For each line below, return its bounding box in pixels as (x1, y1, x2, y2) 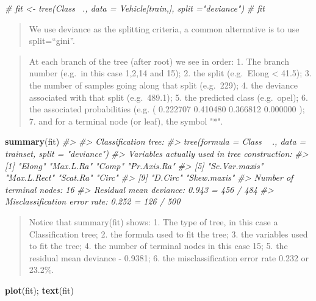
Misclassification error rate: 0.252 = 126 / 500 (5, 195, 181, 208)
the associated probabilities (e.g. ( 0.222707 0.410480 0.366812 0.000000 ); (29, 103, 305, 115)
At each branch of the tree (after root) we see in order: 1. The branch (29, 54, 289, 67)
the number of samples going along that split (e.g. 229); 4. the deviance (29, 78, 298, 91)
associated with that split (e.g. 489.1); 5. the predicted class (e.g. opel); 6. (29, 90, 308, 103)
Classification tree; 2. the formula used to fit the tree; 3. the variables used (29, 227, 308, 240)
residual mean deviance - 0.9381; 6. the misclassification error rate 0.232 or (29, 251, 309, 264)
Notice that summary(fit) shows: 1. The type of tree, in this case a (29, 215, 278, 228)
